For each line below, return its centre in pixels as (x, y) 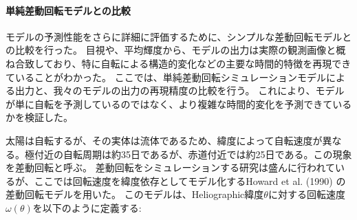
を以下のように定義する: (87, 207)
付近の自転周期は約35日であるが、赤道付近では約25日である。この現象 (193, 154)
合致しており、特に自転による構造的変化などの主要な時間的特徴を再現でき (183, 63)
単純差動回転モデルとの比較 (68, 10)
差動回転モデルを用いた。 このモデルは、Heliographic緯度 (135, 194)
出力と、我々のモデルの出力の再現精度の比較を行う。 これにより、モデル (180, 90)
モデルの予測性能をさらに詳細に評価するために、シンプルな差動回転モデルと (179, 36)
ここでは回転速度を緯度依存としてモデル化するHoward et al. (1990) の (190, 180)
